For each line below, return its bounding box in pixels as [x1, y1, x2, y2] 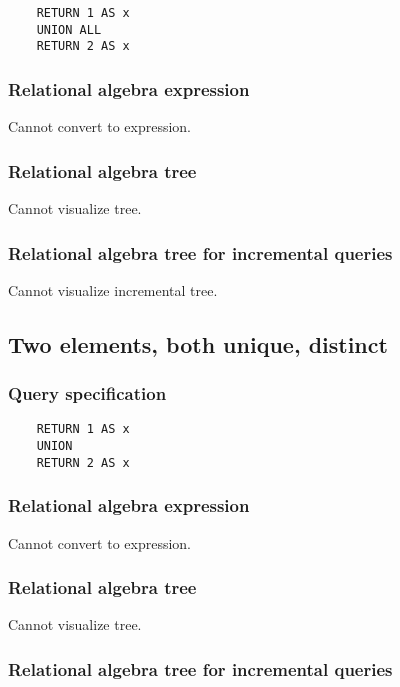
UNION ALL [36, 22, 102, 37]
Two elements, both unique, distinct [8, 328, 388, 359]
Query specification [8, 381, 167, 406]
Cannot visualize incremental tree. [8, 279, 218, 300]
